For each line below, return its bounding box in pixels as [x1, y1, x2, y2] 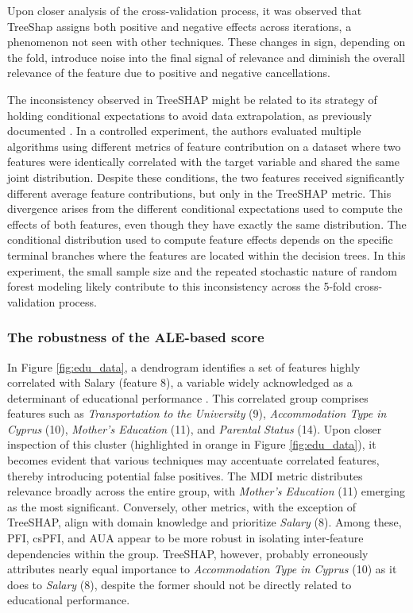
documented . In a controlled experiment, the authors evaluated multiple [7, 122, 361, 139]
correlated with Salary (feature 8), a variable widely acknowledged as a [7, 374, 353, 391]
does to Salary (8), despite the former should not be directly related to [7, 576, 352, 592]
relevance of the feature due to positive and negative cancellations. [7, 64, 330, 81]
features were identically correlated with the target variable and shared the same [7, 153, 399, 170]
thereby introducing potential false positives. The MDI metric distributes [7, 467, 363, 484]
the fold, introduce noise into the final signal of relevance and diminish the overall [7, 48, 405, 65]
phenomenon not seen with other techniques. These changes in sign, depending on [7, 33, 406, 50]
